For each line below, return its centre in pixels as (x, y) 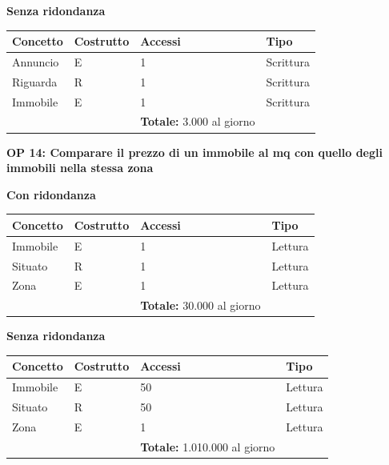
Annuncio (36, 61)
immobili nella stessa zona (80, 168)
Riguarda (35, 81)
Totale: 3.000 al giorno (198, 121)
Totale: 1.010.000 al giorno (208, 446)
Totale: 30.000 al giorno (201, 305)
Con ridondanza (51, 194)
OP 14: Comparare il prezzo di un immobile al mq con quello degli (194, 152)
